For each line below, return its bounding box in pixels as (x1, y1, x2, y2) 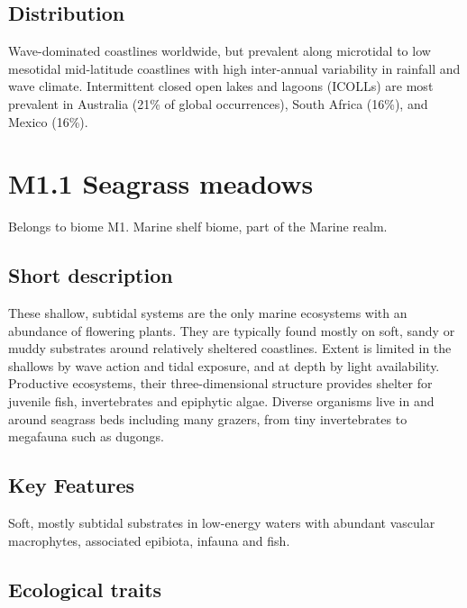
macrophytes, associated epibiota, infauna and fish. (8, 531, 290, 549)
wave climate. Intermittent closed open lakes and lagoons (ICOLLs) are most (8, 77, 434, 95)
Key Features (8, 471, 135, 499)
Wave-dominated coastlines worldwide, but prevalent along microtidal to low (8, 41, 431, 60)
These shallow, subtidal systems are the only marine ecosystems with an (8, 304, 407, 322)
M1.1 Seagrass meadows (8, 165, 314, 202)
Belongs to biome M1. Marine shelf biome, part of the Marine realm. (8, 217, 388, 236)
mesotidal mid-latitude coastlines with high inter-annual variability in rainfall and (8, 59, 461, 77)
